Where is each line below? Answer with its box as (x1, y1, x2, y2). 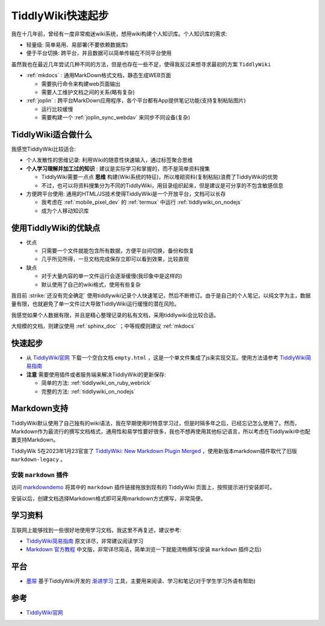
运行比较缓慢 (41, 105, 73, 113)
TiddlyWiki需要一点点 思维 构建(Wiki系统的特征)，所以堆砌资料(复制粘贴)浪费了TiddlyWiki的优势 (41, 174, 278, 181)
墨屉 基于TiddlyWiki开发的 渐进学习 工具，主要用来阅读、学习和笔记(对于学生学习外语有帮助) (26, 577, 256, 584)
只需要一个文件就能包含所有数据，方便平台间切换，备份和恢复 (41, 247, 194, 254)
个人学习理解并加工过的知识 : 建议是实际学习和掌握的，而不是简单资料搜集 (26, 164, 210, 172)
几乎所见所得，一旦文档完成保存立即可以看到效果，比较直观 (41, 255, 189, 263)
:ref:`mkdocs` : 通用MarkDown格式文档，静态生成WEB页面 (26, 72, 172, 79)
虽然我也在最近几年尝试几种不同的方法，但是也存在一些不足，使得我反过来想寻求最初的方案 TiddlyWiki (11, 60, 271, 67)
